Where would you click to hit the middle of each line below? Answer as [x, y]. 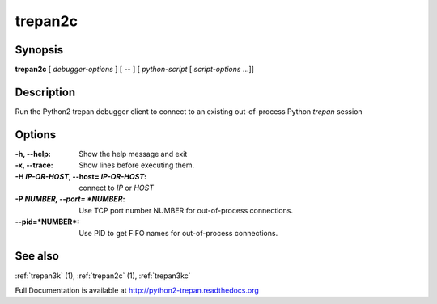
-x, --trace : [34, 165]
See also [37, 256]
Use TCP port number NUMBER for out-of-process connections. [186, 210]
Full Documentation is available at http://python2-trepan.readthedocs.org [137, 290]
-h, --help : [33, 154]
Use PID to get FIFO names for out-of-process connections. [178, 233]
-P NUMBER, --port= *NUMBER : [70, 199]
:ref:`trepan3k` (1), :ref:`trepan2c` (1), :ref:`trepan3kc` [103, 276]
